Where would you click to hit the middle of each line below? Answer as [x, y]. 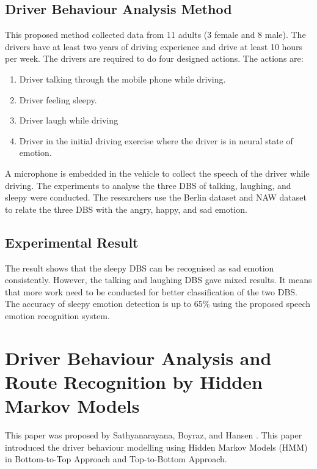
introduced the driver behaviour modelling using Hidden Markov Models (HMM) [156, 447]
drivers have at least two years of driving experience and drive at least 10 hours [154, 46]
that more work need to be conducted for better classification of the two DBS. [151, 291]
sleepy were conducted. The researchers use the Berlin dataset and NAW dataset [156, 197]
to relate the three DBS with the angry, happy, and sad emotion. [126, 209]
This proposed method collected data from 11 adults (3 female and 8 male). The [155, 35]
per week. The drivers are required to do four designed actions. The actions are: [154, 58]
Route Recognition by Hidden [134, 381]
